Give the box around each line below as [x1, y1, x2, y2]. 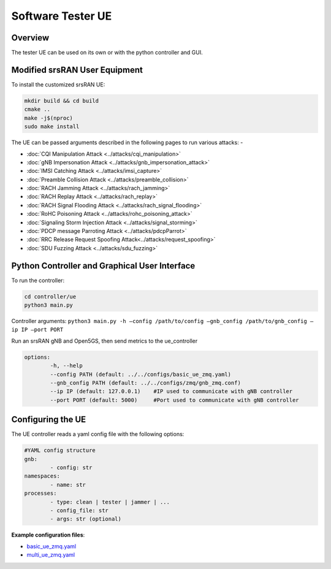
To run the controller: [11, 277, 64, 284]
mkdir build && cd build [24, 97, 99, 104]
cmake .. [24, 106, 51, 113]
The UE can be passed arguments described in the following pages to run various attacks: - [11, 139, 243, 147]
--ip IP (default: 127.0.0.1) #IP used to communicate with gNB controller [50, 388, 293, 395]
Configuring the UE [11, 414, 86, 425]
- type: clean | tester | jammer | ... [50, 498, 170, 505]
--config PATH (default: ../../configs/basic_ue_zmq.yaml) [50, 371, 232, 378]
